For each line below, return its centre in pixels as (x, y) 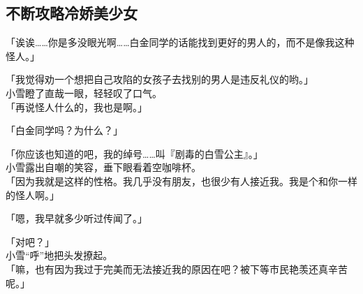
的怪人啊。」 (32, 194)
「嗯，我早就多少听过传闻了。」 (76, 218)
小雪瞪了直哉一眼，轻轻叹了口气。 (84, 93)
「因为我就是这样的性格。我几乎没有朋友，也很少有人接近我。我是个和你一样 (181, 181)
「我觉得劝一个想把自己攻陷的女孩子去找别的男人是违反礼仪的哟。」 (160, 79)
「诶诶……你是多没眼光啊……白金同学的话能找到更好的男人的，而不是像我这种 (180, 42)
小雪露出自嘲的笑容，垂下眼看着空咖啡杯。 (103, 167)
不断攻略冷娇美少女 (72, 13)
